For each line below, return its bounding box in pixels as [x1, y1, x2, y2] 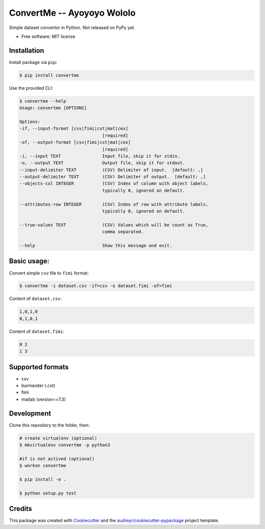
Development [9, 409, 52, 417]
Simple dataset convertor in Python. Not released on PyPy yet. [9, 25, 135, 30]
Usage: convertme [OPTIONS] [19, 105, 87, 111]
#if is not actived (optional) [19, 456, 95, 462]
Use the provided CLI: [9, 85, 53, 91]
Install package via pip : [9, 59, 57, 65]
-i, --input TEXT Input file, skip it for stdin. [19, 153, 180, 159]
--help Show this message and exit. [19, 243, 172, 248]
